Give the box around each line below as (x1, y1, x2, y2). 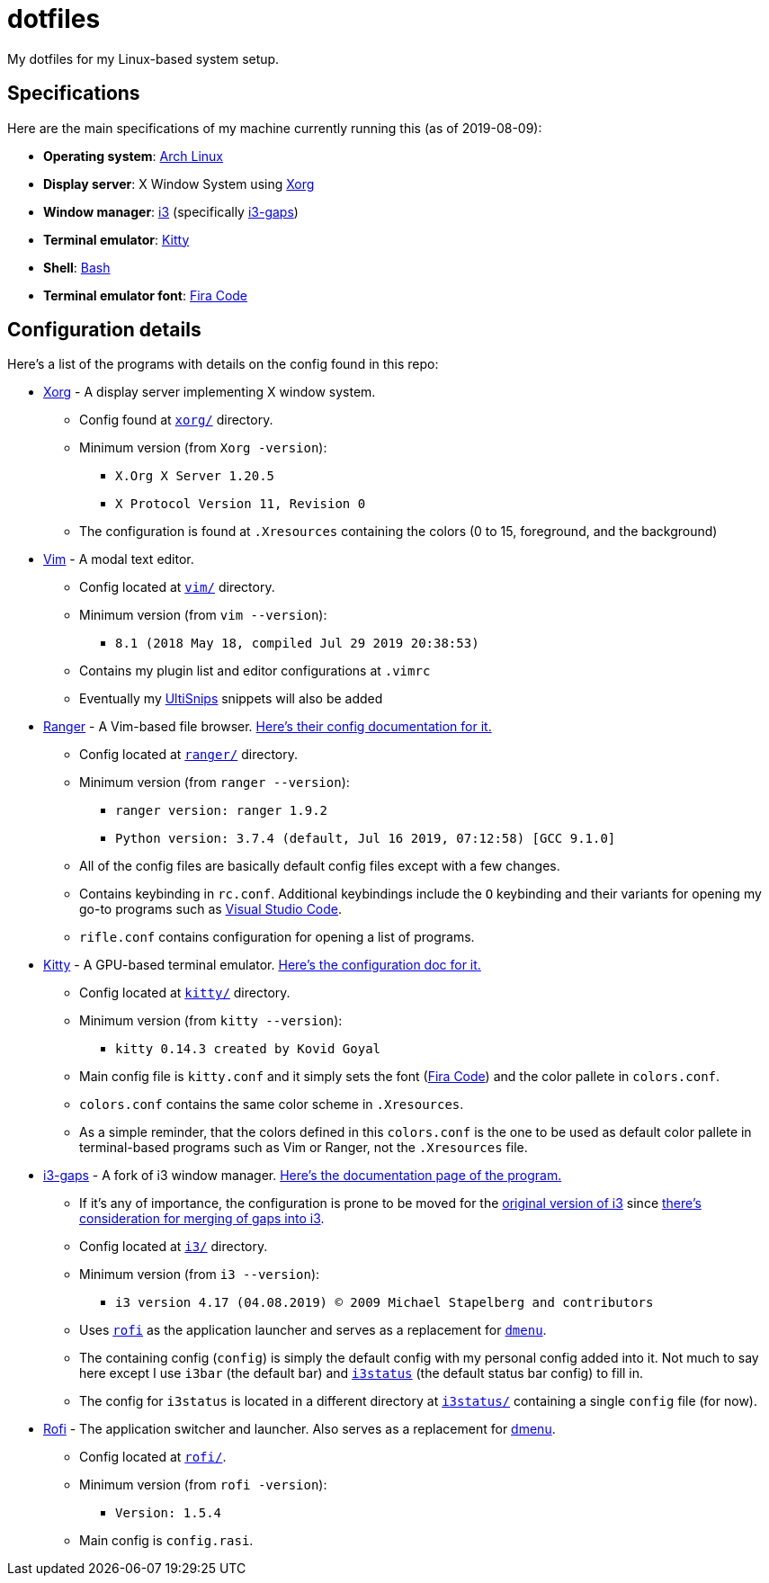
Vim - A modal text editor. (43, 551, 194, 568)
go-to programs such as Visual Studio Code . (79, 901, 343, 917)
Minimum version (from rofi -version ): (79, 1477, 327, 1493)
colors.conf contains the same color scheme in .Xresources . (79, 1096, 464, 1113)
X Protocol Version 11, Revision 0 (115, 496, 366, 512)
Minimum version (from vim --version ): (79, 607, 327, 623)
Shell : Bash (43, 259, 111, 275)
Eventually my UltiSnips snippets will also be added (79, 691, 383, 707)
